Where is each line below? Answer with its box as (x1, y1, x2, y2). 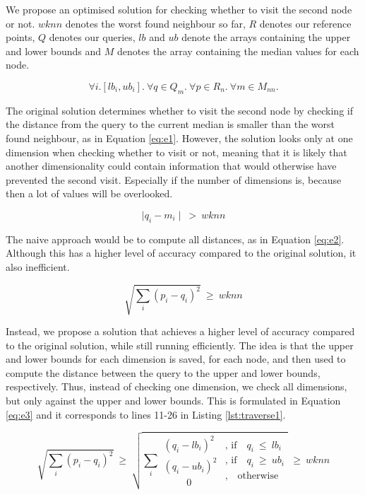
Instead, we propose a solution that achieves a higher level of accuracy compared (6, 324, 355, 339)
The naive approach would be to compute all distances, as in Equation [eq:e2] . (6, 231, 345, 246)
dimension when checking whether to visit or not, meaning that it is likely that (6, 144, 347, 159)
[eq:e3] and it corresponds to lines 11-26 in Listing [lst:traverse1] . (6, 407, 286, 421)
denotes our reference (259, 16, 352, 30)
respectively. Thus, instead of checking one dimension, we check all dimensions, (6, 379, 347, 394)
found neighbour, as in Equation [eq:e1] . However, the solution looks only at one (6, 130, 353, 145)
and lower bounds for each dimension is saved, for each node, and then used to (6, 351, 346, 366)
